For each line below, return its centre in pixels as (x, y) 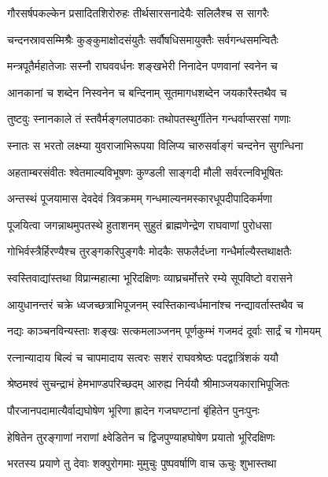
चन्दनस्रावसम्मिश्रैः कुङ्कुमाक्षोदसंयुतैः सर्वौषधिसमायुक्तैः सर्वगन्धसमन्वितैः (143, 39)
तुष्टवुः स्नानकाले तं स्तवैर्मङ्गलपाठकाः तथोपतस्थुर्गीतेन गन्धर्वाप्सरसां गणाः (149, 119)
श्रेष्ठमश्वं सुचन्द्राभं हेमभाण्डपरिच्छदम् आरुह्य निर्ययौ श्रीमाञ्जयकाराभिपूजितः (148, 384)
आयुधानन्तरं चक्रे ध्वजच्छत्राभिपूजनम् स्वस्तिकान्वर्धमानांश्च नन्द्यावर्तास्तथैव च (155, 304)
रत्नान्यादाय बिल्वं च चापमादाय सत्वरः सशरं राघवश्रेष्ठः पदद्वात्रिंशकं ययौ (143, 357)
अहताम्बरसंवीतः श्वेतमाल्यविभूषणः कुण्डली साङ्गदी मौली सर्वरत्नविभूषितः (145, 171)
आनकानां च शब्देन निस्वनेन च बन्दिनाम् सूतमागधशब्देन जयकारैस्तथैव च (147, 92)
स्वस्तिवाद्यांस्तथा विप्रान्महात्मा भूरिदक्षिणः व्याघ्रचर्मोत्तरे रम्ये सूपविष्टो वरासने (150, 277)
